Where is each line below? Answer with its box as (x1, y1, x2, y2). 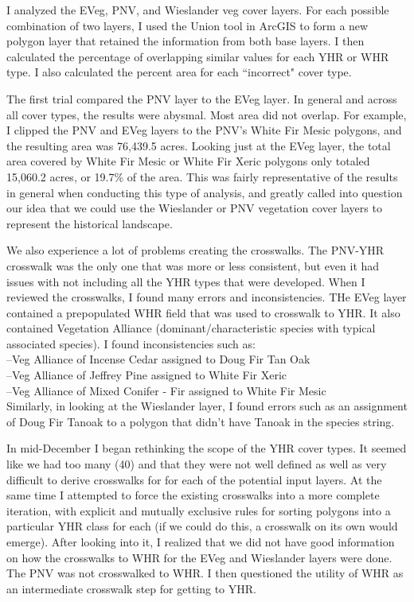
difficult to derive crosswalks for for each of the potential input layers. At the (6, 471, 382, 487)
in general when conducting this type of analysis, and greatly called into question (6, 184, 403, 200)
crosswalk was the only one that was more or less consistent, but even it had (6, 257, 380, 274)
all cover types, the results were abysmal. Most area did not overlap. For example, (6, 106, 407, 122)
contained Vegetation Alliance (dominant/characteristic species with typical (6, 320, 376, 336)
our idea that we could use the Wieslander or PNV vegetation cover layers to (6, 200, 382, 216)
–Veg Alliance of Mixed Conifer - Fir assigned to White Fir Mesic (6, 382, 326, 398)
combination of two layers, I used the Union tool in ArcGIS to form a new (6, 17, 369, 33)
